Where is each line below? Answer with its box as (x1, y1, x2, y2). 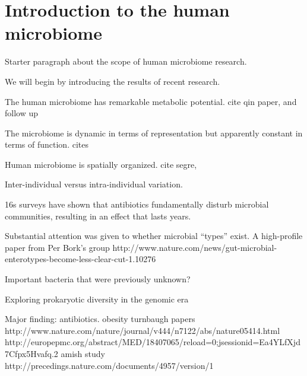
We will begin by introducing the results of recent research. (5, 75, 220, 87)
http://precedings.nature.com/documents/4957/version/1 (5, 359, 214, 371)
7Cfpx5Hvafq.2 (5, 348, 58, 359)
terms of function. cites (5, 138, 88, 151)
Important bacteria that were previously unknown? (5, 273, 191, 285)
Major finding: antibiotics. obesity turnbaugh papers (5, 313, 195, 325)
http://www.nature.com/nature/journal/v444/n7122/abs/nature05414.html (5, 324, 280, 336)
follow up (5, 107, 39, 119)
